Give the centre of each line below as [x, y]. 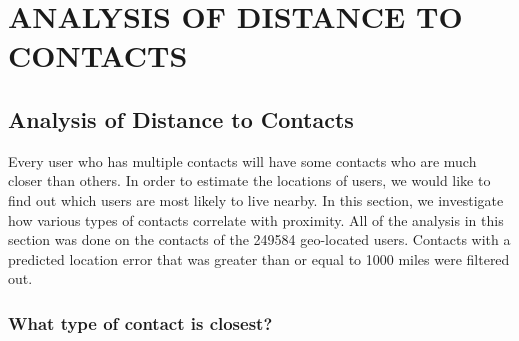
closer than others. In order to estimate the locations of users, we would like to [249, 180]
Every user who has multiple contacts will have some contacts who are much [242, 160]
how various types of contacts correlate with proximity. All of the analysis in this [256, 219]
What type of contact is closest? [140, 322]
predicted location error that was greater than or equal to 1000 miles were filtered [259, 258]
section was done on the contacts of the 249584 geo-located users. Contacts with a [259, 239]
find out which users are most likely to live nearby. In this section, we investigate [256, 199]
